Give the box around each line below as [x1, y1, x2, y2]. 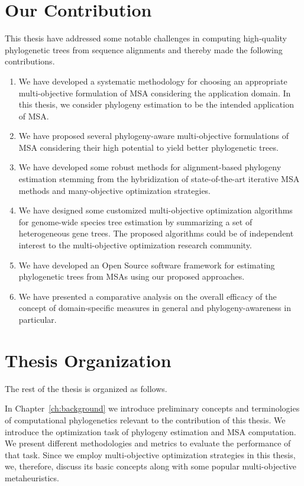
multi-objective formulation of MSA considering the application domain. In [18, 86, 291, 99]
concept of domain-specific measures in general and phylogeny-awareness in [18, 302, 291, 314]
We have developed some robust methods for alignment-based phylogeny [18, 161, 282, 173]
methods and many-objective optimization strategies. [18, 184, 211, 196]
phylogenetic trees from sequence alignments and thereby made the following [5, 43, 283, 56]
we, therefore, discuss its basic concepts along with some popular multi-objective [5, 460, 296, 472]
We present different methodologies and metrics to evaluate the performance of [5, 437, 291, 449]
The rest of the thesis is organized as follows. [5, 382, 167, 394]
